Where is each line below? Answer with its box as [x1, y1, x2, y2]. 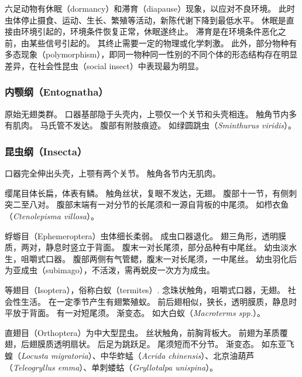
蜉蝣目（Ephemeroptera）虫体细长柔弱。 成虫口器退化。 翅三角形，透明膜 [5, 229, 286, 242]
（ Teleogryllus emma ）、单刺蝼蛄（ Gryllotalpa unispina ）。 [5, 361, 218, 373]
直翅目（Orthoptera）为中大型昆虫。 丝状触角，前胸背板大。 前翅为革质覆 [5, 326, 288, 338]
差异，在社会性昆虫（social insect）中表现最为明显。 [5, 59, 204, 72]
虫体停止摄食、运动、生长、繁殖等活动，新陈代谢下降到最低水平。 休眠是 [5, 13, 286, 26]
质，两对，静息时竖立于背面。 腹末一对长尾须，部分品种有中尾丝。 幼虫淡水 [5, 241, 297, 253]
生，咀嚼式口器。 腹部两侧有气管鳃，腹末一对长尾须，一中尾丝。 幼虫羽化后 [5, 252, 297, 264]
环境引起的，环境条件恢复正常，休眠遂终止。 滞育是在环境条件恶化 [20, 25, 278, 38]
